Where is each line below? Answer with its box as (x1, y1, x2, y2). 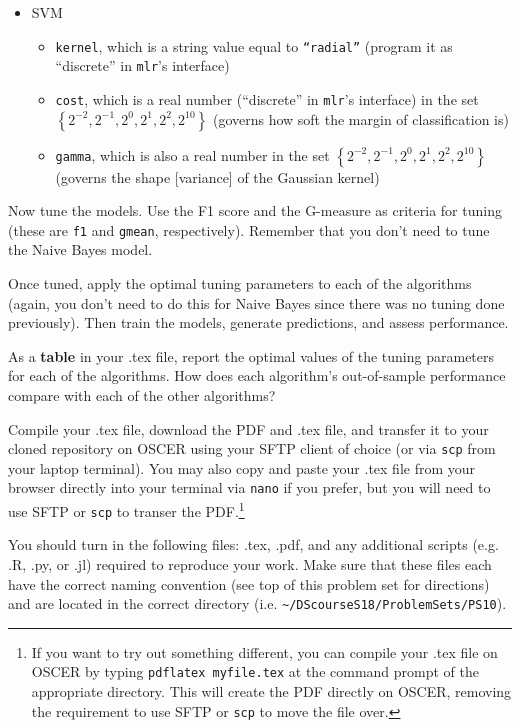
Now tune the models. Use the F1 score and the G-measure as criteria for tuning (8, 200, 502, 221)
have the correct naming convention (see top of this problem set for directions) (8, 573, 490, 594)
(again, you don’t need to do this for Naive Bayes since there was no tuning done (8, 292, 505, 313)
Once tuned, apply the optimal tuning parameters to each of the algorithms (8, 273, 472, 293)
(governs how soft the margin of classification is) (212, 108, 509, 129)
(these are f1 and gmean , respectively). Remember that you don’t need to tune (8, 219, 490, 240)
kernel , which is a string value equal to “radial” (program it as (55, 35, 453, 56)
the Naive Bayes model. (8, 239, 153, 260)
